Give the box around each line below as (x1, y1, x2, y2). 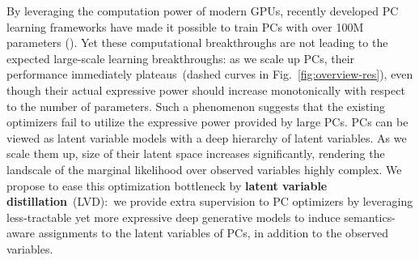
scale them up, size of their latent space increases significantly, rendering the (6, 145, 385, 162)
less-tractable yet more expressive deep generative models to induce (6, 208, 341, 225)
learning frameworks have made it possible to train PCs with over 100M (6, 18, 364, 35)
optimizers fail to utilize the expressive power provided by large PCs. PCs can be (6, 113, 408, 130)
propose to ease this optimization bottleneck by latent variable (6, 177, 328, 194)
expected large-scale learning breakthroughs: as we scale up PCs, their (6, 49, 355, 66)
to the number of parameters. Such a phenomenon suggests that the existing (6, 97, 385, 114)
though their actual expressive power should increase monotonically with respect (6, 81, 405, 98)
